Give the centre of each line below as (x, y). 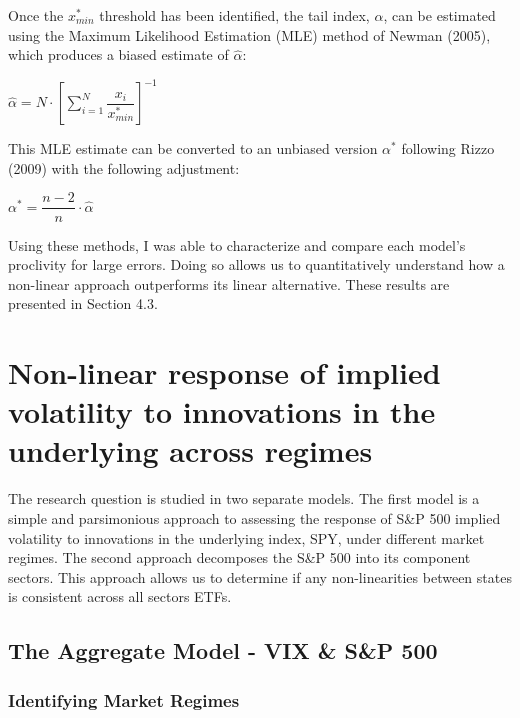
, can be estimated (439, 15)
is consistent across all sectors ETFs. (120, 596)
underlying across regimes (190, 450)
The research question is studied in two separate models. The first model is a (244, 498)
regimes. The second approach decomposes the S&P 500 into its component (239, 557)
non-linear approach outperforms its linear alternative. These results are (229, 283)
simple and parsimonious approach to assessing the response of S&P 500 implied (254, 518)
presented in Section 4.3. (83, 303)
